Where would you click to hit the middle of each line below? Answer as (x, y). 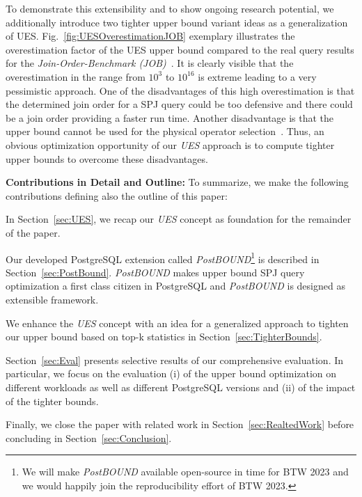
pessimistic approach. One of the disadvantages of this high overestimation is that (180, 90)
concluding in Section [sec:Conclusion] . (89, 437)
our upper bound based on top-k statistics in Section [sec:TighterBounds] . (164, 337)
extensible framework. (52, 299)
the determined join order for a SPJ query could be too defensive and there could (179, 104)
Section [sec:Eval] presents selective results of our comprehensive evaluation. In (175, 360)
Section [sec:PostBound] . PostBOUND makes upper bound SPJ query (155, 272)
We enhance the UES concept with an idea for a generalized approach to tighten (177, 323)
